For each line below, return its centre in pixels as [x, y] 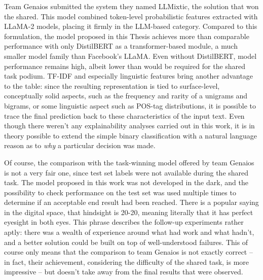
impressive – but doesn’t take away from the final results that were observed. [124, 272]
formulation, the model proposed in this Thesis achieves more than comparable [127, 36]
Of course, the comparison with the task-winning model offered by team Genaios [129, 162]
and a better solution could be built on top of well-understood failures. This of [126, 242]
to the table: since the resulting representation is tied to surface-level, [112, 85]
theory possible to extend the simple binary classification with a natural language [131, 135]
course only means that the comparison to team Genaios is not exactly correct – [128, 252]
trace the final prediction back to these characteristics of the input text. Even [124, 115]
